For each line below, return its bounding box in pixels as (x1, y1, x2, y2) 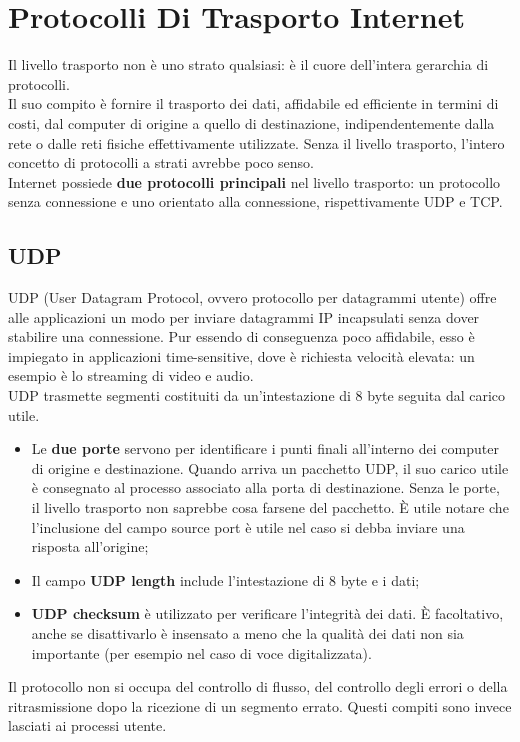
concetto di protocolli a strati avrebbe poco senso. (8, 152, 315, 173)
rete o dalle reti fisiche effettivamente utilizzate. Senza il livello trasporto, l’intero (8, 132, 505, 153)
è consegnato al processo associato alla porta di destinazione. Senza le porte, (31, 477, 500, 498)
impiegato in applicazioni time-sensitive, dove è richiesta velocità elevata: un (8, 345, 475, 366)
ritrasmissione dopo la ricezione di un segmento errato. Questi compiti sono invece (8, 695, 512, 716)
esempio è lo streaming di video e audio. (8, 365, 254, 386)
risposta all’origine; (31, 536, 149, 557)
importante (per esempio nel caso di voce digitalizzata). (31, 642, 372, 663)
